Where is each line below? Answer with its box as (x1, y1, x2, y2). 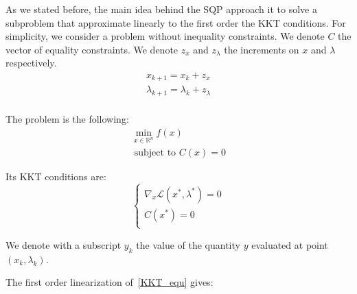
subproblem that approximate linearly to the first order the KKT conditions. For (5, 15, 346, 29)
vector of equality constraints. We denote (5, 42, 178, 56)
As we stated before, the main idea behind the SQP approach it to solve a (5, 2, 317, 16)
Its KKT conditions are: (5, 169, 106, 183)
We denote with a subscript (5, 237, 122, 252)
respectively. (5, 56, 57, 70)
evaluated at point (251, 237, 328, 252)
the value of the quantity (136, 237, 240, 252)
